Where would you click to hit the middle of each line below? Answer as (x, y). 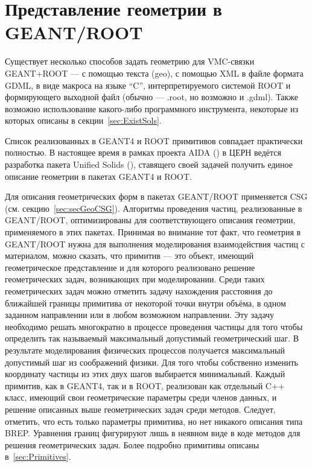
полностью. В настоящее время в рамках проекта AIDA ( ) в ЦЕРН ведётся (143, 152)
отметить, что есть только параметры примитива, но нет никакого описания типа (154, 421)
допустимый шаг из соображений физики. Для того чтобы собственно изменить (152, 362)
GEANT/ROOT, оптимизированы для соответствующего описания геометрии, (150, 220)
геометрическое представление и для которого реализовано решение (130, 267)
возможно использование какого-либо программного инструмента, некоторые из (152, 108)
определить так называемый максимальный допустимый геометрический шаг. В (152, 338)
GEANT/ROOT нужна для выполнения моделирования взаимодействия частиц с (155, 243)
